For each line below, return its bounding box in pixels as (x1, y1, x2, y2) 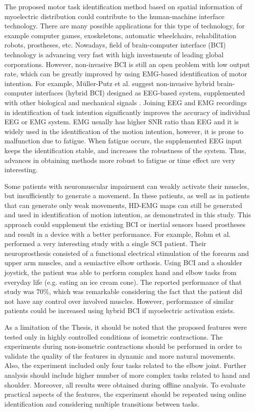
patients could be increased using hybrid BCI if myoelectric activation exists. (4, 305, 235, 316)
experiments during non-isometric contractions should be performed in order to (4, 341, 242, 351)
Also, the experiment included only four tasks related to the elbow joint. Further (4, 360, 247, 370)
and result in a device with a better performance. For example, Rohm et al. (4, 229, 231, 239)
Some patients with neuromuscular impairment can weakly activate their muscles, (4, 181, 249, 191)
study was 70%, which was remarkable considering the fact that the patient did (4, 286, 243, 297)
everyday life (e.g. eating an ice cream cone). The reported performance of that (4, 276, 242, 287)
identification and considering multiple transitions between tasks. (4, 398, 199, 409)
